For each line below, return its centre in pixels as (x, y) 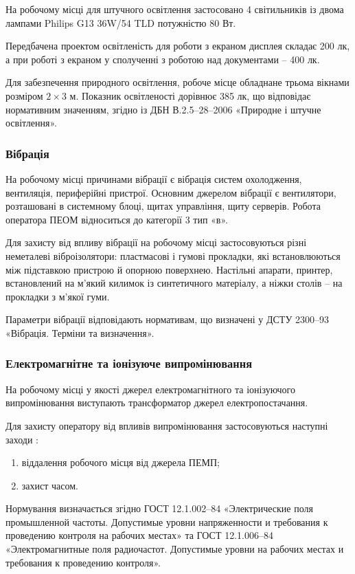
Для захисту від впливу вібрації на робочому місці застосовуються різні (156, 242)
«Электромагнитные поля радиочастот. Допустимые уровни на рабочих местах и (175, 549)
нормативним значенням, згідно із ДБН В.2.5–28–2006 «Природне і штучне (163, 109)
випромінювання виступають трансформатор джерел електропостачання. (157, 402)
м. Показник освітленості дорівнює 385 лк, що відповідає (190, 95)
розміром (24, 95)
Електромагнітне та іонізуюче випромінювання (129, 363)
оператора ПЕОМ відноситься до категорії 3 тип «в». (117, 219)
